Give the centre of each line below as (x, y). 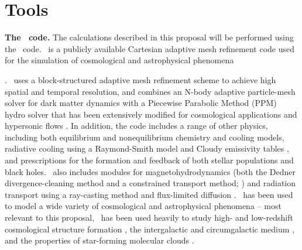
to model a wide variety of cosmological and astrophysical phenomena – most (143, 206)
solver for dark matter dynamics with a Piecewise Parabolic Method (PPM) (141, 103)
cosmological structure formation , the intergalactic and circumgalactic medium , (150, 229)
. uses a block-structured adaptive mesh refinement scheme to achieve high (140, 79)
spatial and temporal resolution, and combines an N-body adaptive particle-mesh (150, 91)
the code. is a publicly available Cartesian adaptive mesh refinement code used (150, 48)
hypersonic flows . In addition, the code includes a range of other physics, (136, 126)
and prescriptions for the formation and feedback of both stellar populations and (149, 160)
